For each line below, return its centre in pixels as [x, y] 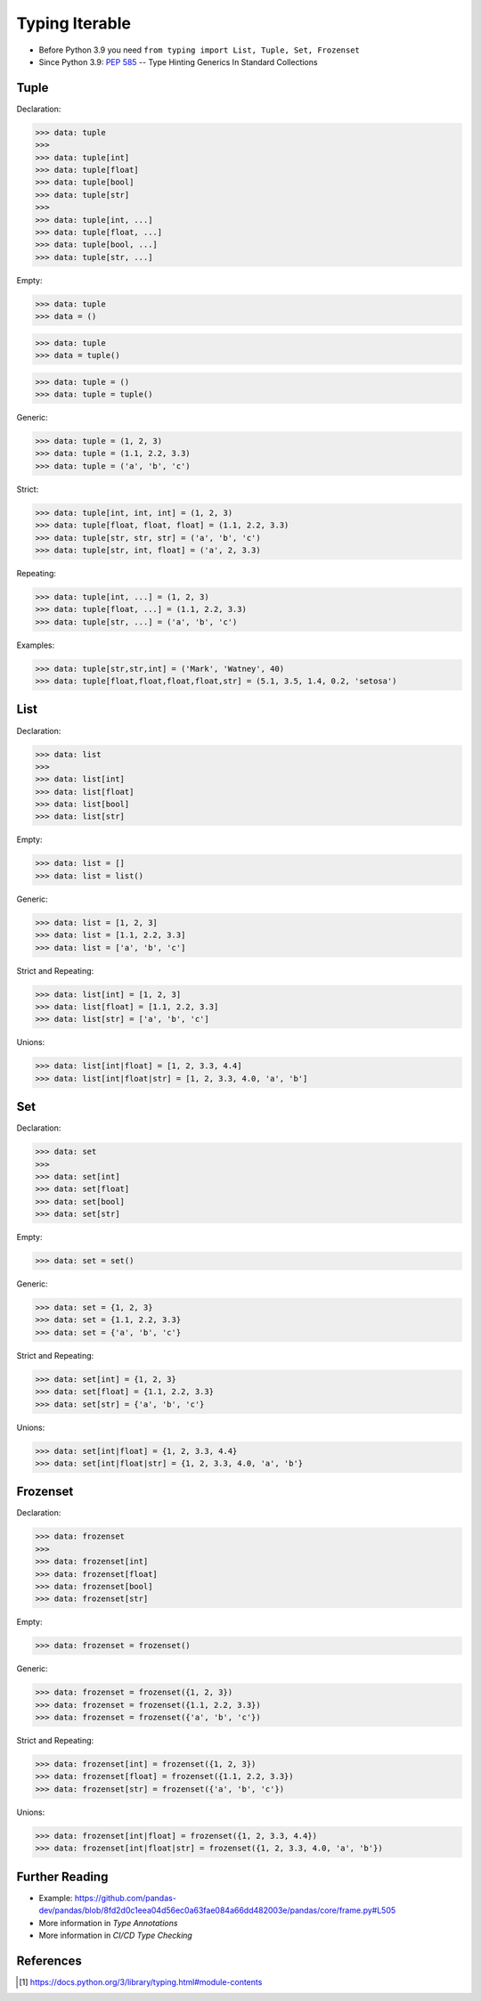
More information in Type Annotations [108, 1923]
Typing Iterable [73, 23]
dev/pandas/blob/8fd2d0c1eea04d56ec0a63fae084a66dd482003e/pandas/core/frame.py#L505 [217, 1910]
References [49, 1960]
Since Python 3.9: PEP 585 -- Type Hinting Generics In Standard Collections [178, 61]
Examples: [36, 645]
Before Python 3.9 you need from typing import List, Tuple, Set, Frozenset [200, 50]
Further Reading [62, 1877]
